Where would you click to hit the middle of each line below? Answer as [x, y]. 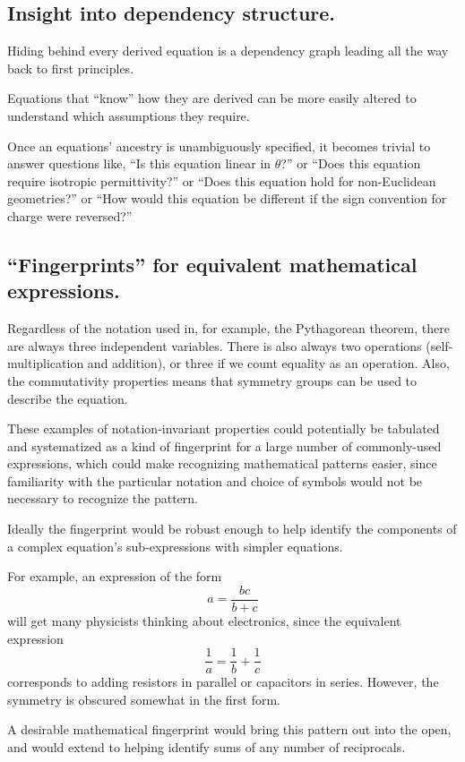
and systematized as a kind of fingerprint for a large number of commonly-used [224, 445]
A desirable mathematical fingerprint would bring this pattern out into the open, [229, 729]
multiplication [46, 363]
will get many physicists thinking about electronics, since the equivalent [204, 620]
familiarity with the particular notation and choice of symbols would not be [215, 480]
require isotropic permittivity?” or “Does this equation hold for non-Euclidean [222, 180]
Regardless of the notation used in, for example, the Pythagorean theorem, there [228, 328]
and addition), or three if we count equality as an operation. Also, [268, 363]
